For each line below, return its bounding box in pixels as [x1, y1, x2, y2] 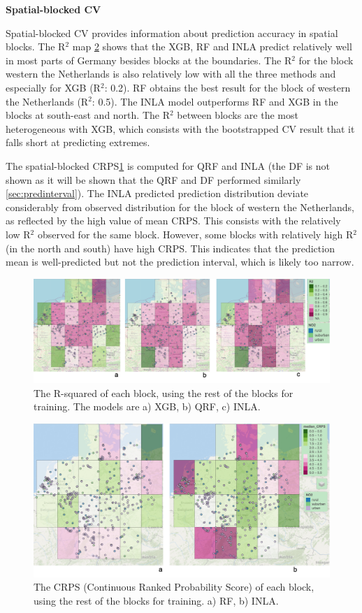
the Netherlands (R [6, 94, 89, 108]
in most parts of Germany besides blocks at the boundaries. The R [6, 52, 292, 67]
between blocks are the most [177, 108, 298, 122]
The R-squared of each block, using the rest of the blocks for [34, 385, 294, 400]
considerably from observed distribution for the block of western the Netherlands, [6, 199, 354, 214]
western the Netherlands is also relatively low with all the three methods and [6, 66, 336, 81]
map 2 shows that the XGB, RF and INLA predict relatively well [72, 39, 352, 54]
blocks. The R [6, 39, 66, 54]
